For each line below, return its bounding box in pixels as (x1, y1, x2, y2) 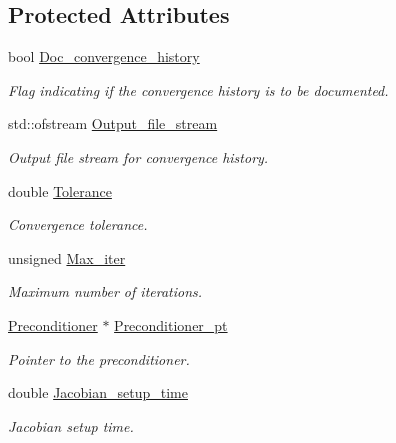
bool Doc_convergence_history (8, 46, 200, 67)
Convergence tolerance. (8, 214, 148, 235)
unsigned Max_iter (8, 247, 126, 268)
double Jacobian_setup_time (8, 382, 188, 403)
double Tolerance (8, 180, 112, 201)
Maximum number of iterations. (8, 281, 203, 302)
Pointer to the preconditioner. (8, 348, 190, 369)
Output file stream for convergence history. (8, 146, 269, 167)
